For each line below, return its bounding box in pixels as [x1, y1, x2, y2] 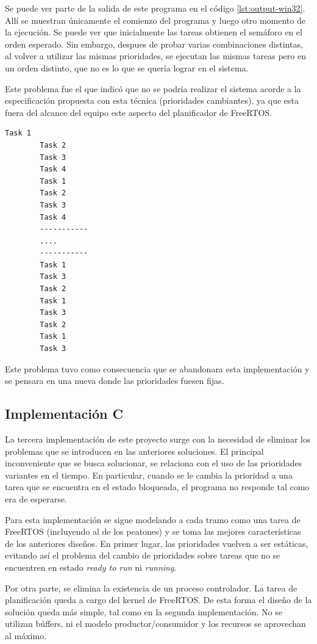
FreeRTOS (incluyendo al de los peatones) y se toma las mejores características [5, 525, 301, 538]
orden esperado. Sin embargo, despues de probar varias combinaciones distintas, [5, 37, 303, 50]
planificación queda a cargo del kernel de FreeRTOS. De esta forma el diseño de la [5, 593, 312, 606]
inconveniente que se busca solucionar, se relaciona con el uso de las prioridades [5, 457, 302, 469]
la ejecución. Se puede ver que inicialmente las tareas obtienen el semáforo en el [5, 26, 302, 38]
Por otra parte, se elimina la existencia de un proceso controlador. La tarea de [5, 581, 297, 594]
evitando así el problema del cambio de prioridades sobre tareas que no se [5, 549, 280, 562]
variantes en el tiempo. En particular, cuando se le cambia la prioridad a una [5, 468, 293, 481]
